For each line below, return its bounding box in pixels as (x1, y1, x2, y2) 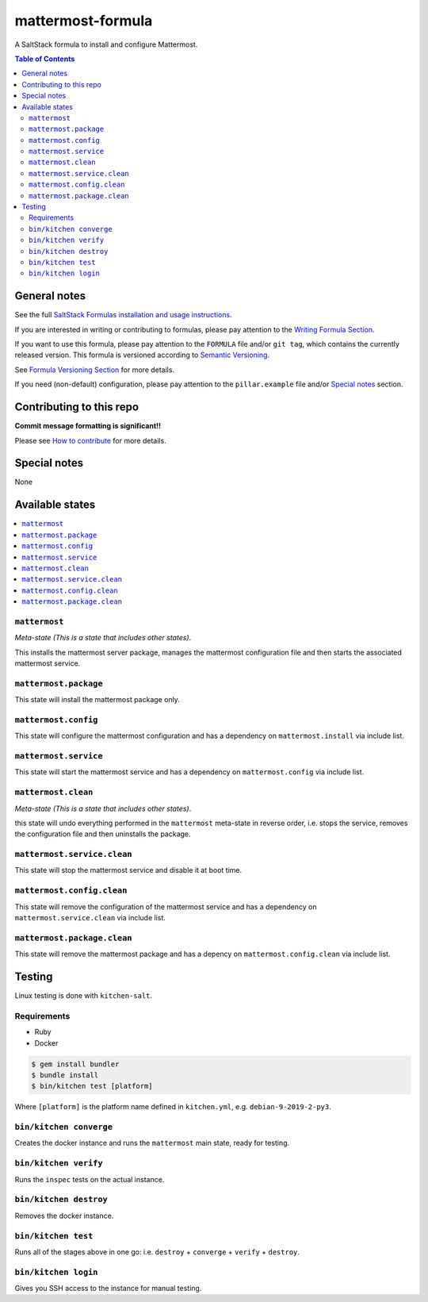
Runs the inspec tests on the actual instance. (14, 1174, 165, 1184)
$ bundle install (31, 1070, 99, 1079)
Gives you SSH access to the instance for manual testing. (14, 1284, 202, 1293)
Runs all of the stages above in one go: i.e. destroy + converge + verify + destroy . (14, 1246, 300, 1257)
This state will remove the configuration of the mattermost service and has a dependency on (14, 901, 317, 912)
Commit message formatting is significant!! (14, 421, 162, 431)
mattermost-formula (14, 12, 153, 29)
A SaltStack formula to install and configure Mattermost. (14, 40, 198, 49)
